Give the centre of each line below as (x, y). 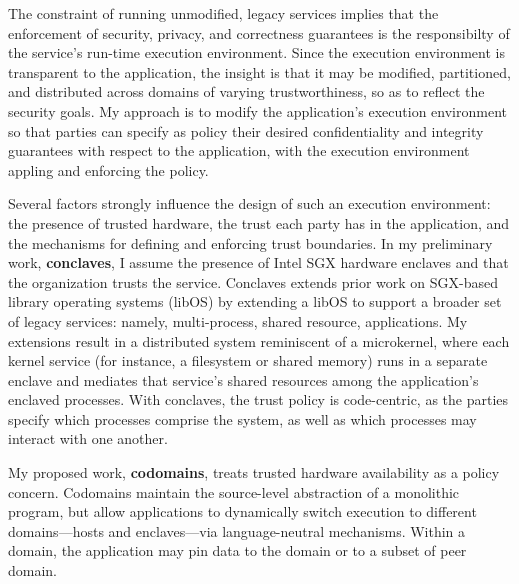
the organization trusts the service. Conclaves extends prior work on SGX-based (253, 281)
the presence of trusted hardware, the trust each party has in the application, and (259, 222)
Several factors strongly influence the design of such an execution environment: (249, 203)
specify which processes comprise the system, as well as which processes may (242, 418)
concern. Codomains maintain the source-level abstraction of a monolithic (234, 491)
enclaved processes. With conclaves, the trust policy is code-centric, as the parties (258, 399)
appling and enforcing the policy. (108, 169)
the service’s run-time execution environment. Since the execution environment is (256, 52)
